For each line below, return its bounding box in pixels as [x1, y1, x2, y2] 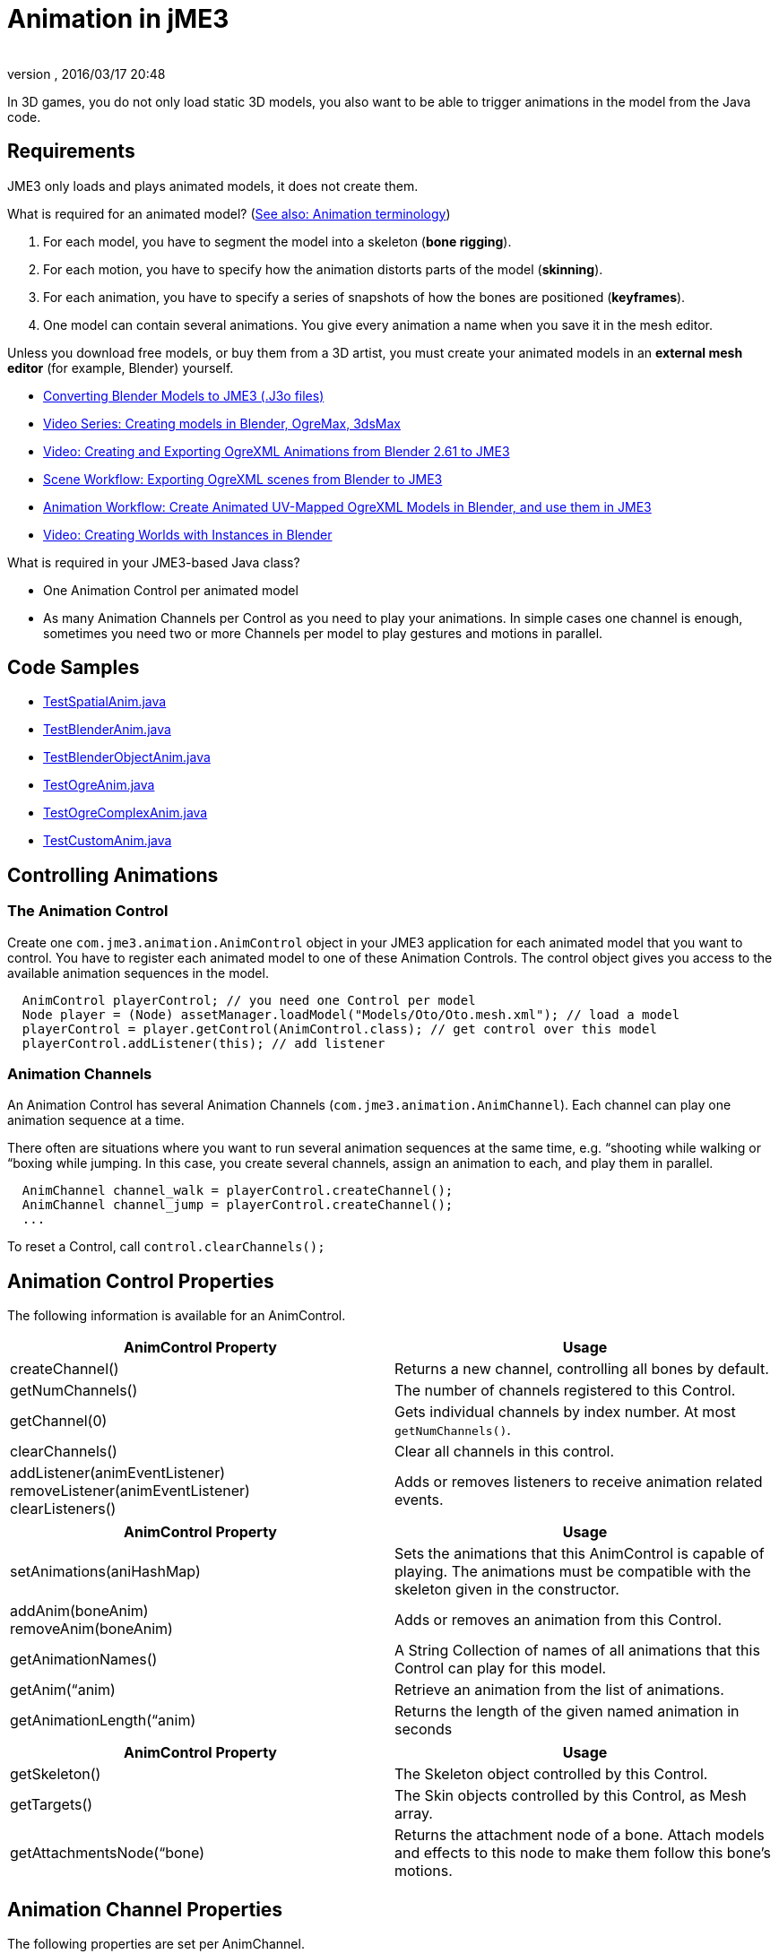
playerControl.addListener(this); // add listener [22, 1035, 385, 1050]
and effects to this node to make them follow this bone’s [394, 1844, 772, 1863]
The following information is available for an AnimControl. [7, 1308, 346, 1324]
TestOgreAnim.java [43, 777, 155, 793]
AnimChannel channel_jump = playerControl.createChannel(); [22, 1197, 454, 1213]
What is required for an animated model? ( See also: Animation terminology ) [7, 205, 451, 221]
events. [394, 1491, 444, 1509]
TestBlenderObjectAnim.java [43, 749, 211, 765]
